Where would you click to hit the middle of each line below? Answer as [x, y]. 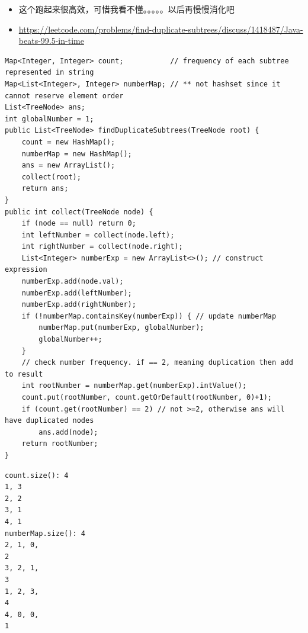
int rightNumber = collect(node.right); [102, 247]
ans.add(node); [68, 432]
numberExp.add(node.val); [73, 282]
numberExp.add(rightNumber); [79, 305]
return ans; [45, 189]
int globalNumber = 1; [49, 119]
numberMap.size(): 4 [45, 533]
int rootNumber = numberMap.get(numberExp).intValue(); [134, 386]
